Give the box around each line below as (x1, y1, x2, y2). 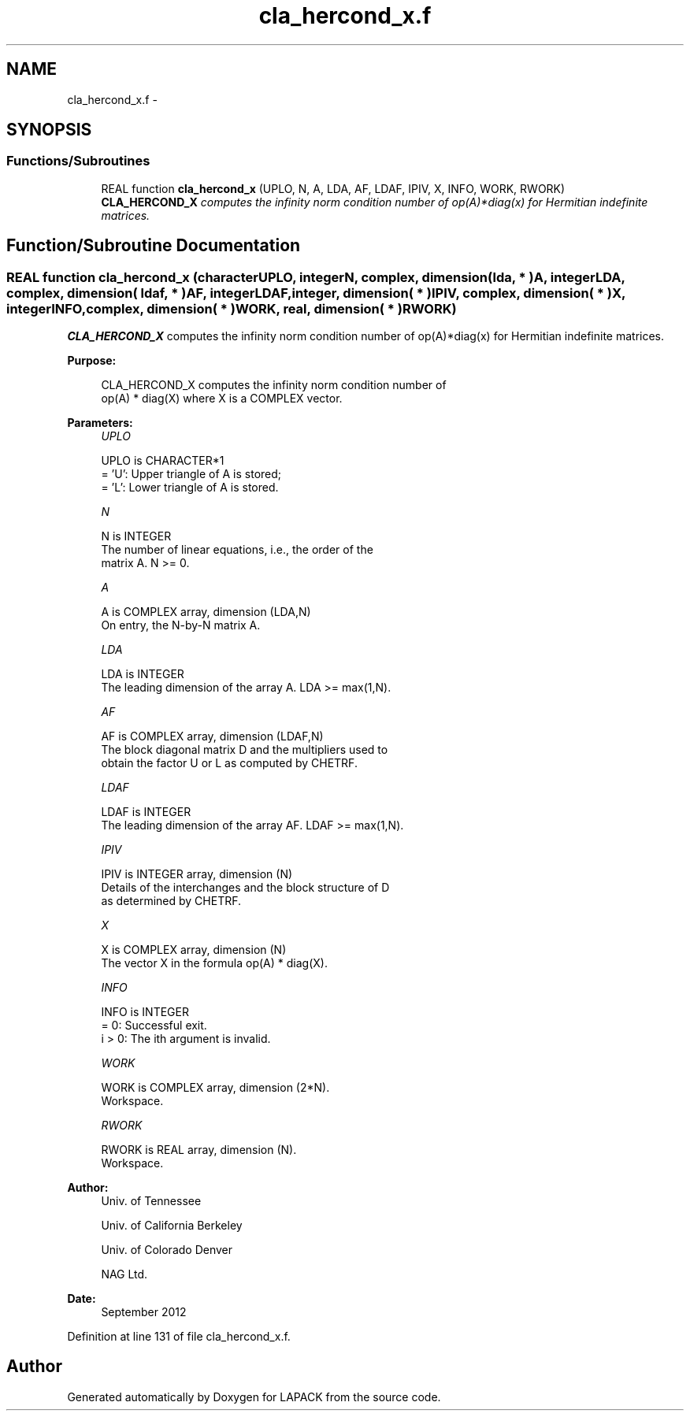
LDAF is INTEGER (101, 805, 191, 819)
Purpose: (67, 354, 117, 368)
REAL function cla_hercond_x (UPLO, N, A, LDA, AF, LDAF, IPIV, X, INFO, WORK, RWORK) (101, 181, 566, 195)
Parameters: (67, 416, 133, 430)
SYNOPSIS (6, 120, 92, 140)
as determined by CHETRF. (101, 894, 242, 908)
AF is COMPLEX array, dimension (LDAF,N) (101, 729, 324, 744)
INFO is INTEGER (101, 1005, 189, 1019)
